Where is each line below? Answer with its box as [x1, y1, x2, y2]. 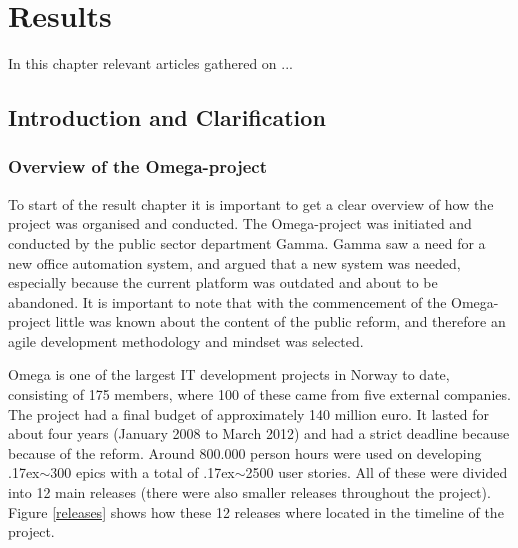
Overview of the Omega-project [8, 154, 268, 179]
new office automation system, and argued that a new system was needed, [8, 252, 461, 273]
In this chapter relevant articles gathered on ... [8, 53, 293, 74]
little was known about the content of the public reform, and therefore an [55, 311, 506, 332]
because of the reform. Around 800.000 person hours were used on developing [8, 442, 482, 463]
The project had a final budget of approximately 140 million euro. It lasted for [8, 403, 489, 424]
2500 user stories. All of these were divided [245, 462, 508, 483]
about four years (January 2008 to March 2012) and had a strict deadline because [8, 423, 510, 444]
